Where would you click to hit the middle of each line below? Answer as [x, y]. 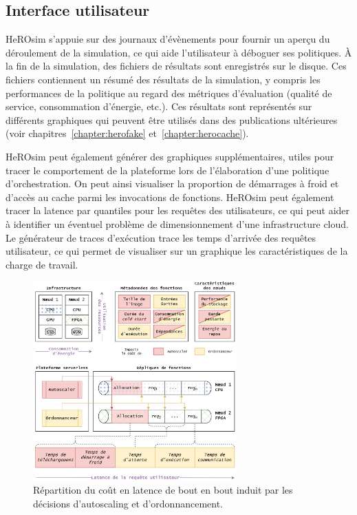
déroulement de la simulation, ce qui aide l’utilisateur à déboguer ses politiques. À [179, 52]
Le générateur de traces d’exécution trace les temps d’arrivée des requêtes [161, 237]
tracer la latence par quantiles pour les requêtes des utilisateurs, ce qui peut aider [178, 210]
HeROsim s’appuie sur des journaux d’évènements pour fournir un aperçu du [168, 39]
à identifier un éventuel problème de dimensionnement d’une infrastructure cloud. [177, 223]
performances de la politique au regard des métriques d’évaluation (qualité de [169, 93]
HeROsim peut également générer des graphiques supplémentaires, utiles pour [170, 156]
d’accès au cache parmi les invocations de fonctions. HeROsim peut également [170, 197]
